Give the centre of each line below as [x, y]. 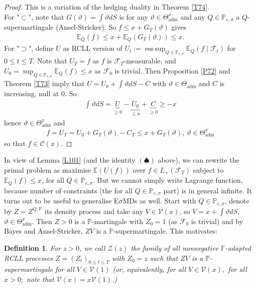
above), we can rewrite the [199, 160]
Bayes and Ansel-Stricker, [43, 231]
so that [15, 143]
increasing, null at [32, 93]
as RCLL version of [93, 48]
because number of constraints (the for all [68, 190]
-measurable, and [150, 61]
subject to [208, 169]
